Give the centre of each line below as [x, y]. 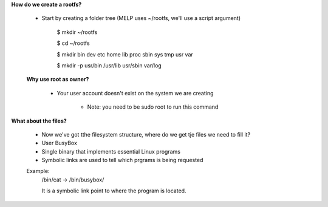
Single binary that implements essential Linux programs [111, 151]
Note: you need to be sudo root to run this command [153, 107]
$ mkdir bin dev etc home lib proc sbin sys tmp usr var [125, 54]
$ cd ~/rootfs [73, 43]
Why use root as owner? [58, 80]
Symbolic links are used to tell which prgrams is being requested [122, 160]
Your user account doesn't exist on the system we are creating [135, 93]
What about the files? [39, 121]
